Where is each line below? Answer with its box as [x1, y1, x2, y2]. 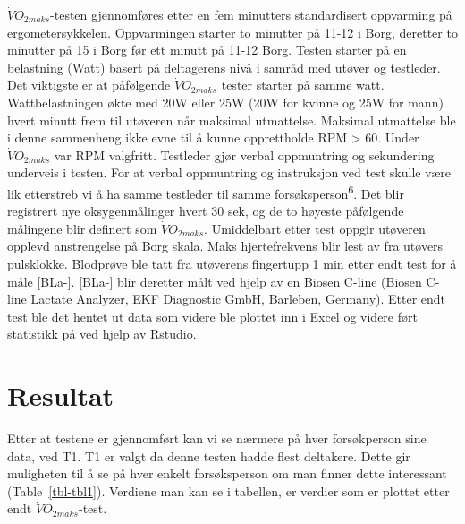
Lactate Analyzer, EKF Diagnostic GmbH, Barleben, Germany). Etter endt [30, 289, 446, 308]
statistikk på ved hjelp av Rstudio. [7, 324, 197, 343]
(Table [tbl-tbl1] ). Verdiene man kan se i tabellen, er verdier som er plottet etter [7, 481, 450, 500]
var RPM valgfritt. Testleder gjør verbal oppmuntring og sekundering [54, 145, 435, 164]
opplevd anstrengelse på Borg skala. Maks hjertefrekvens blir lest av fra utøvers [7, 236, 444, 255]
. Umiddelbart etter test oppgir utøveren [204, 219, 426, 237]
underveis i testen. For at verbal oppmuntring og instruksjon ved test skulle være [7, 163, 451, 182]
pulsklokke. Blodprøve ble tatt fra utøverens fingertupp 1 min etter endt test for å [7, 253, 457, 272]
